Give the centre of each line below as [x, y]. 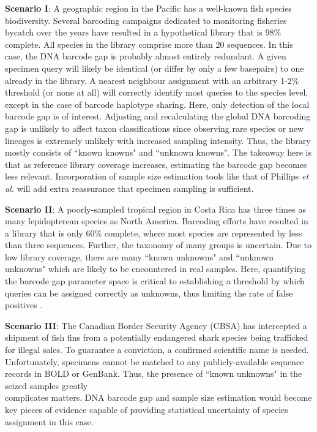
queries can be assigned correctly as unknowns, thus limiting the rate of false [149, 293]
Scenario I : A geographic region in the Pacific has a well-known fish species [148, 8]
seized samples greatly [47, 385]
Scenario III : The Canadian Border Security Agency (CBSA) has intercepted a [156, 325]
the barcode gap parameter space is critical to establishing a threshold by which [155, 281]
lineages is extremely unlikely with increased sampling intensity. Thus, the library [158, 140]
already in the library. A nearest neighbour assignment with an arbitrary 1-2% [152, 80]
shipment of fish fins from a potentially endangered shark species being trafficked [157, 337]
